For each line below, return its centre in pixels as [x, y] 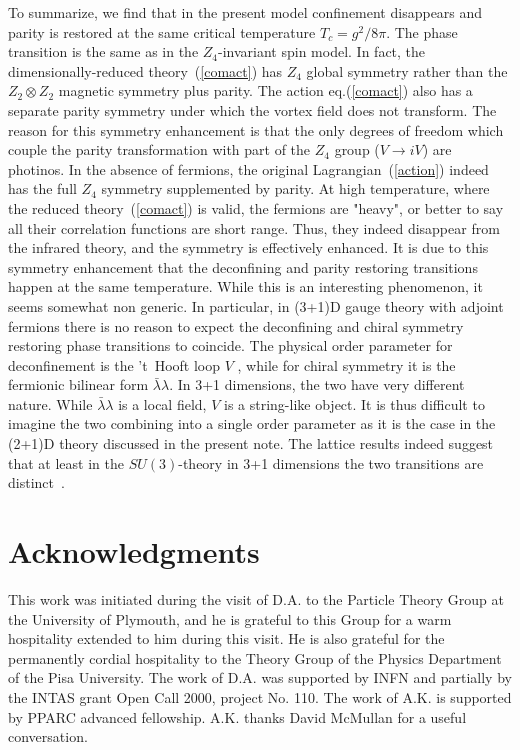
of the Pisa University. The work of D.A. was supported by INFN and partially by [260, 677]
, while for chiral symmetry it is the [346, 364]
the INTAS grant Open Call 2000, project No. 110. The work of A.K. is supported [260, 696]
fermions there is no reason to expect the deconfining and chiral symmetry [236, 325]
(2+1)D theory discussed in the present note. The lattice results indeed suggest [251, 443]
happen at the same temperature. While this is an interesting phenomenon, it [245, 286]
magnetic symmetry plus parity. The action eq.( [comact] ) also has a [265, 90]
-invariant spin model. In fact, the [322, 51]
